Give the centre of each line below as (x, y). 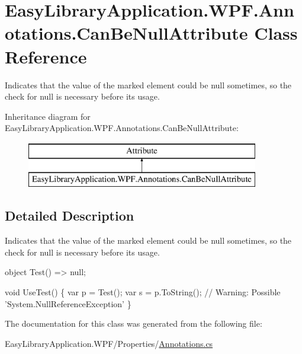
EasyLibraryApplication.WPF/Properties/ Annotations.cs (109, 343)
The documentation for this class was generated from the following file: (134, 323)
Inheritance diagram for (48, 116)
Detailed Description (70, 216)
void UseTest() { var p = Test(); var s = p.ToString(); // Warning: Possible (143, 292)
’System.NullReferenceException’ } (68, 303)
